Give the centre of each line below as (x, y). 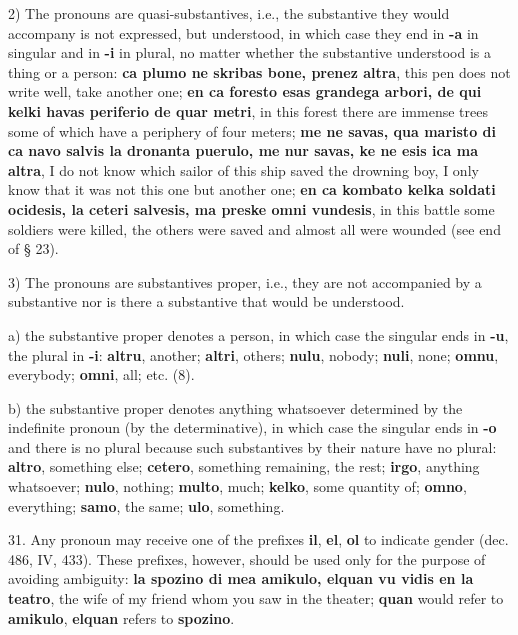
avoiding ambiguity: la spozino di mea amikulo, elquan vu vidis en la (241, 578)
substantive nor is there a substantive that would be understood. (206, 301)
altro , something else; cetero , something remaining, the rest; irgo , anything (244, 466)
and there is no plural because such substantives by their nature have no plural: (252, 446)
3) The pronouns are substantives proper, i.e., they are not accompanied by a (245, 281)
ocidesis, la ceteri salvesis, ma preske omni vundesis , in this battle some (251, 208)
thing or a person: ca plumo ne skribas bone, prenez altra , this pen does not (259, 71)
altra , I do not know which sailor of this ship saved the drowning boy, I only (243, 169)
